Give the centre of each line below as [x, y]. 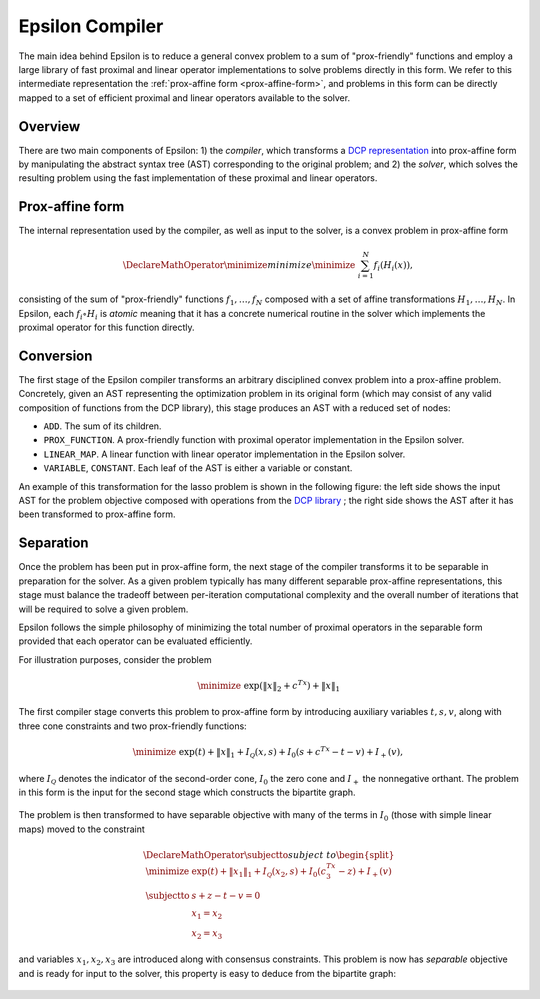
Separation [53, 543]
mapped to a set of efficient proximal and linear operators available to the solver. [184, 97]
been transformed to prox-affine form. [97, 514]
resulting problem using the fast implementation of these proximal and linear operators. [198, 178]
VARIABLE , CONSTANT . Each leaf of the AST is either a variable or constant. [198, 468]
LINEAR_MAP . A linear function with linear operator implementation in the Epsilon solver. [224, 454]
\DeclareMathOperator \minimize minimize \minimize [239, 264]
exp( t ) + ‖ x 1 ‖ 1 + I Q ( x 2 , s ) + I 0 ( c [259, 873]
